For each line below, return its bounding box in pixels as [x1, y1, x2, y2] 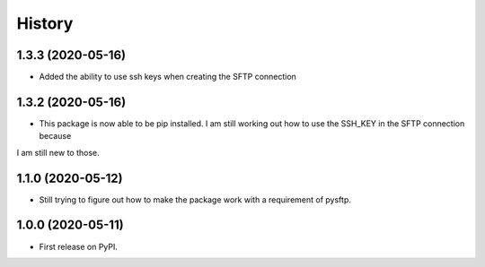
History [16, 13, 74, 33]
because [39, 131, 72, 142]
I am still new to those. [16, 147, 101, 158]
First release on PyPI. [39, 241, 119, 252]
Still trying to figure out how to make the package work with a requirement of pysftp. [39, 194, 352, 205]
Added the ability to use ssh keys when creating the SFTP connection [39, 72, 296, 82]
